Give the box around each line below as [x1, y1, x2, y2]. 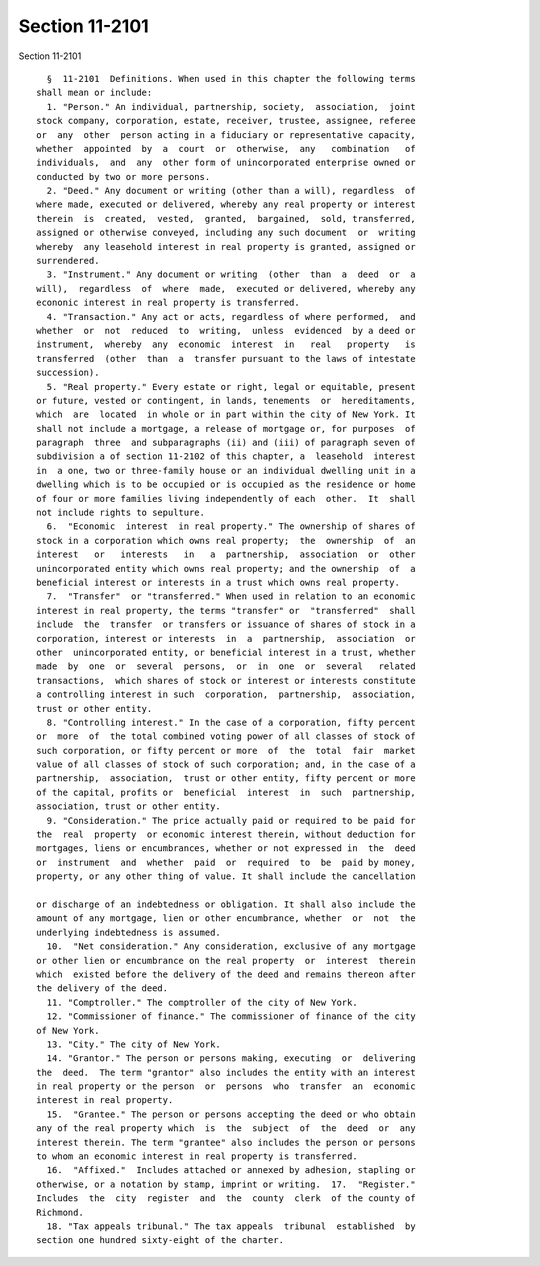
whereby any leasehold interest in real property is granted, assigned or [36, 241, 416, 252]
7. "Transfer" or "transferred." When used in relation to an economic [46, 591, 416, 602]
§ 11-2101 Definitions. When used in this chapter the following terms [46, 73, 416, 84]
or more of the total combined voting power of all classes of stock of [36, 731, 416, 742]
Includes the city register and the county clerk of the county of [36, 1193, 416, 1204]
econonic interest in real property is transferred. [36, 297, 300, 309]
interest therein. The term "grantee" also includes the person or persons [36, 1136, 416, 1148]
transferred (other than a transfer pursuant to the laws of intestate [36, 353, 416, 364]
